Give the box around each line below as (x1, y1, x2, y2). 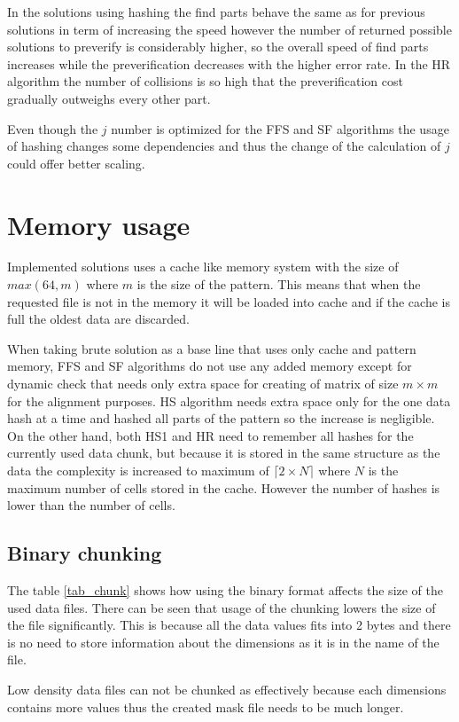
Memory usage (7, 206, 191, 242)
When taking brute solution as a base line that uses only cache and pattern (7, 339, 416, 357)
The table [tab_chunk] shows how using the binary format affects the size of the (7, 580, 444, 599)
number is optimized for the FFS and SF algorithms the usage (111, 119, 449, 137)
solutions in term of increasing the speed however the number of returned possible (7, 20, 452, 38)
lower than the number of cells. (7, 496, 175, 514)
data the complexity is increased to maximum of (7, 461, 269, 479)
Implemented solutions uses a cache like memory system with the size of (7, 257, 399, 276)
